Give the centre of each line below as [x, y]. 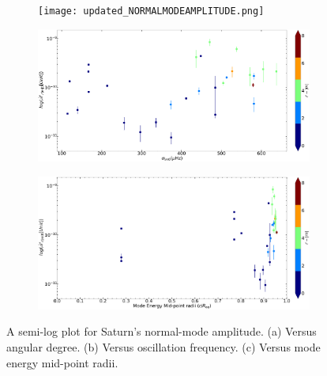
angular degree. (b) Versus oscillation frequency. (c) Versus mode [163, 347]
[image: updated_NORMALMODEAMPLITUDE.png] [151, 11]
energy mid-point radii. [62, 362]
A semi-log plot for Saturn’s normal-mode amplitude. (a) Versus [162, 331]
